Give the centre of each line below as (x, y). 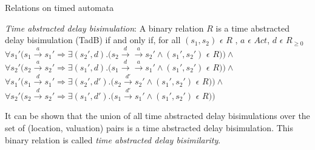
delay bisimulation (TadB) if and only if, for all (93, 40)
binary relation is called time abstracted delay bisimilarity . (113, 139)
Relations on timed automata (59, 7)
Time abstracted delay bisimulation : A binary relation (104, 28)
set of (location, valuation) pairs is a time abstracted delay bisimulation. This (149, 127)
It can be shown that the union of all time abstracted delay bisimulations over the (157, 116)
